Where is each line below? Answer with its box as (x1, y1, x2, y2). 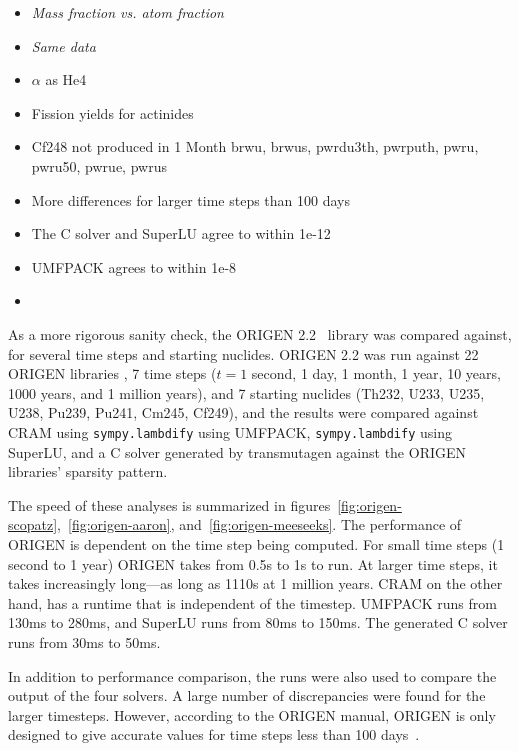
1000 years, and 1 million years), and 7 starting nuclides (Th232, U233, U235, (8, 382, 485, 403)
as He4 (45, 69, 87, 90)
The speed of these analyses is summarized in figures (8, 494, 331, 515)
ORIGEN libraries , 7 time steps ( (8, 363, 217, 384)
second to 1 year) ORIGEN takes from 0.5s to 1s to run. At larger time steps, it (8, 553, 498, 574)
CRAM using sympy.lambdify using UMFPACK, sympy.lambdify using (8, 421, 452, 442)
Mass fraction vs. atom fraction (31, 2, 224, 22)
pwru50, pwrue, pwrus (31, 155, 167, 176)
